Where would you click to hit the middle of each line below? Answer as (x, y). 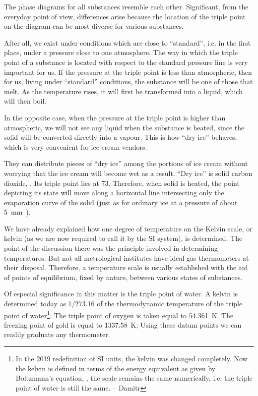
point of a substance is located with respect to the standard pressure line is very (126, 62)
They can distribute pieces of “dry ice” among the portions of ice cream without (126, 163)
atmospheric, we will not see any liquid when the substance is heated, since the (124, 127)
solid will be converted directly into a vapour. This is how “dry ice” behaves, (121, 137)
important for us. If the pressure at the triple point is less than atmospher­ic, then (128, 72)
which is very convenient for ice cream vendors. (76, 146)
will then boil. (25, 101)
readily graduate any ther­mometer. (57, 334)
